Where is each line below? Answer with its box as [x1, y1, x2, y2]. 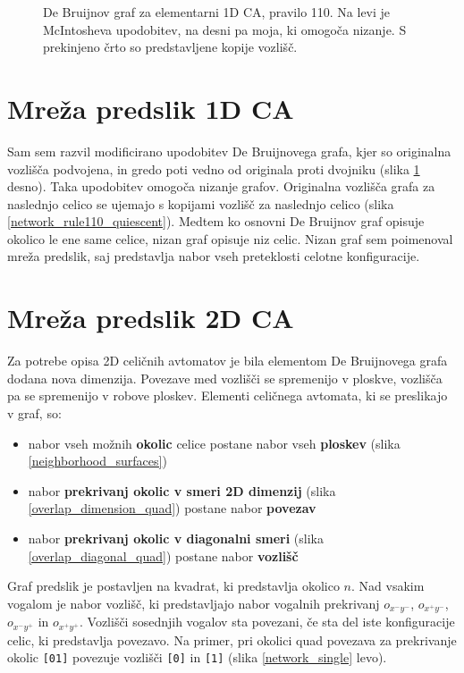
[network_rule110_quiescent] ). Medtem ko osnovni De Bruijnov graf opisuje [7, 212, 425, 231]
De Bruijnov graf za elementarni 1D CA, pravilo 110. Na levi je [43, 3, 391, 21]
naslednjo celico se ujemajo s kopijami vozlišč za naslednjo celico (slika [7, 194, 394, 213]
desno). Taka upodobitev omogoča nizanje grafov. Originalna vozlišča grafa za [7, 177, 435, 196]
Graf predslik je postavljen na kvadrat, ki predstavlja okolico [7, 576, 340, 595]
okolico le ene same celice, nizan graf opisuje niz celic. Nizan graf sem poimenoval [7, 229, 453, 248]
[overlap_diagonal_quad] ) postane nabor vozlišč [28, 546, 299, 565]
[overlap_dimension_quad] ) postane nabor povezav [28, 499, 316, 517]
